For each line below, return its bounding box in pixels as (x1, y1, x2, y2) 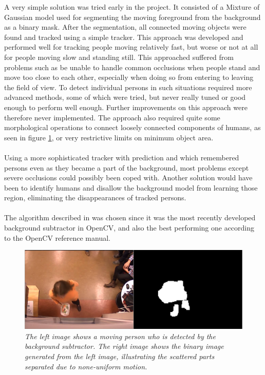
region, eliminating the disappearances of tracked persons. (4, 192, 186, 203)
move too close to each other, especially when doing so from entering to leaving (4, 72, 254, 82)
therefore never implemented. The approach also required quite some (4, 112, 220, 122)
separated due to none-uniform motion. (25, 361, 147, 371)
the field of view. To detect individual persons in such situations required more (4, 81, 252, 92)
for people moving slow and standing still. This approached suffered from (4, 51, 234, 62)
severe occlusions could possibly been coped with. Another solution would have (4, 172, 253, 183)
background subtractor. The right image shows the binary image (25, 341, 224, 351)
